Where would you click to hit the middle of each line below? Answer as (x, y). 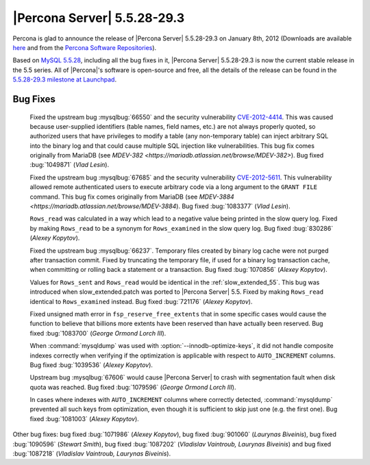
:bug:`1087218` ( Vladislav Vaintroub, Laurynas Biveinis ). (92, 454)
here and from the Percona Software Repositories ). (85, 47)
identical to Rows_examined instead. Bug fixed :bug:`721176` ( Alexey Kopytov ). (141, 301)
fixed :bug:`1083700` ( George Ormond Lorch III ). (98, 333)
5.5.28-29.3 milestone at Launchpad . (64, 79)
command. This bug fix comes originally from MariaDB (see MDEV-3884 (132, 197)
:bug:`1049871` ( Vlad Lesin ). (70, 165)
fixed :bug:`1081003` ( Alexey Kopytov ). (85, 418)
